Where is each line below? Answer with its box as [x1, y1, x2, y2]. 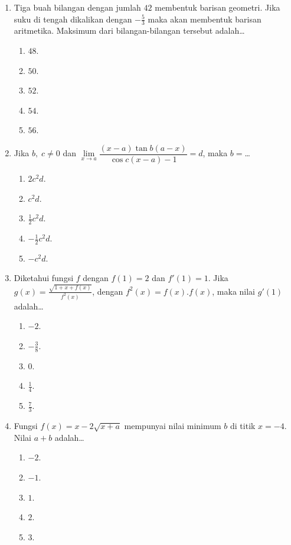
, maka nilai [212, 285, 256, 297]
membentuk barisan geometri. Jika [155, 1, 280, 13]
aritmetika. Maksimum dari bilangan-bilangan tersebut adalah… [14, 24, 245, 37]
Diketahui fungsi [14, 272, 74, 284]
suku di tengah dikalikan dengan [14, 12, 132, 25]
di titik [230, 419, 256, 431]
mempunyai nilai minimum [124, 419, 221, 431]
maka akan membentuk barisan [148, 12, 261, 25]
